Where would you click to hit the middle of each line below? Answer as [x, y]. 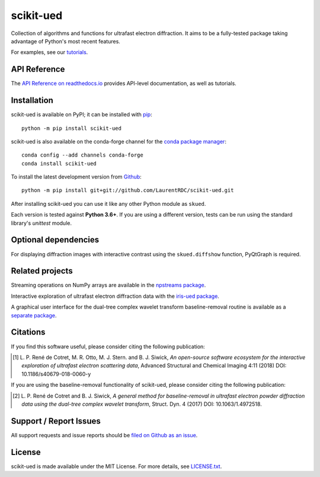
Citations [28, 332]
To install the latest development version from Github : [76, 177]
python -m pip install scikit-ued [71, 128]
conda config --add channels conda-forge [82, 155]
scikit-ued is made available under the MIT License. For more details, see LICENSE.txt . [116, 466]
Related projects [42, 271]
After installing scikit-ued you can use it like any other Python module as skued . [108, 203]
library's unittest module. [41, 223]
